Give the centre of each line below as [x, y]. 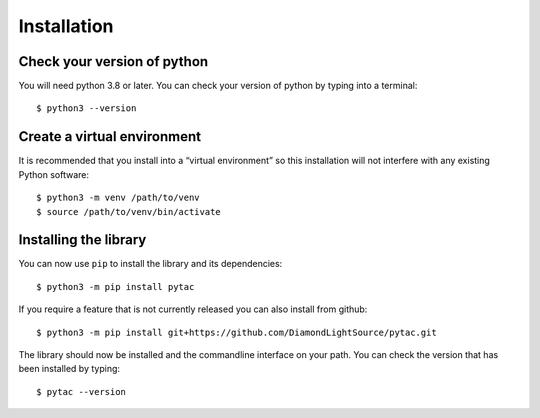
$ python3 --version [86, 108]
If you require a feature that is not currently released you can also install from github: [193, 309]
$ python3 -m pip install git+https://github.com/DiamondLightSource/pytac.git [236, 332]
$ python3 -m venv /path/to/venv [118, 198]
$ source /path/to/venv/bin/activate [129, 211]
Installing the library [82, 240]
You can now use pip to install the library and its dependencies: [150, 264]
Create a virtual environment [110, 136]
